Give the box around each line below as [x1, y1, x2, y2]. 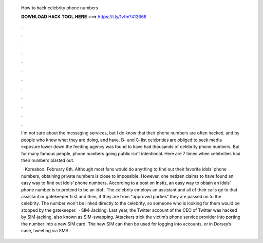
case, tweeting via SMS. [21, 227, 70, 233]
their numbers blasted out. [21, 157, 75, 163]
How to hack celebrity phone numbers [21, 5, 98, 11]
